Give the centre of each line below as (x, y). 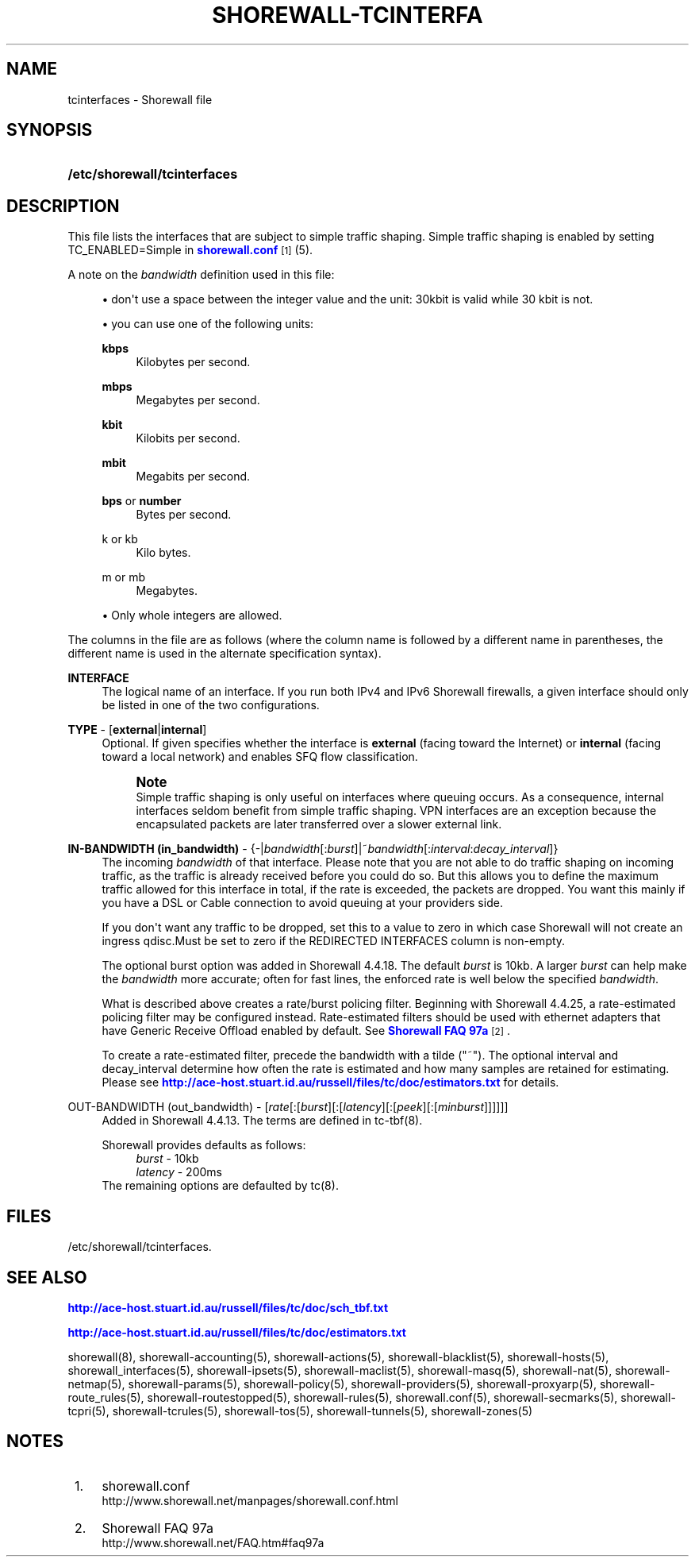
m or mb (124, 577)
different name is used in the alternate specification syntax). (225, 654)
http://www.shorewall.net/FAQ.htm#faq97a (213, 1542)
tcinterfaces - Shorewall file (140, 99)
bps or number (142, 501)
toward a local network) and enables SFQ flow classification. (260, 757)
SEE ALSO (47, 1277)
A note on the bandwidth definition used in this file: (201, 275)
